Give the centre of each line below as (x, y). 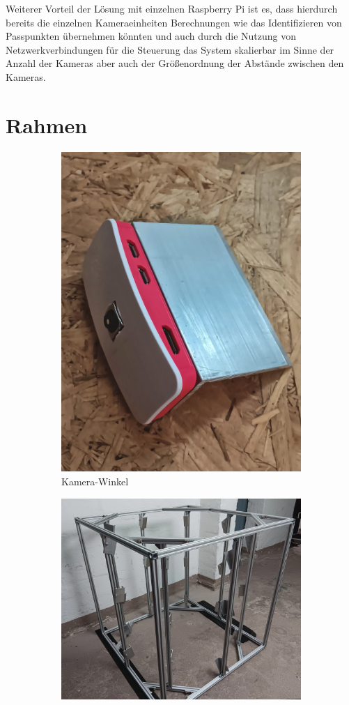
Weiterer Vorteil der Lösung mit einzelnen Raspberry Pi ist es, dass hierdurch (172, 8)
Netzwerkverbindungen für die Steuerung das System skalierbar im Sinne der (170, 49)
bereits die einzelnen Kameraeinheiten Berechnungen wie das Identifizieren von (174, 22)
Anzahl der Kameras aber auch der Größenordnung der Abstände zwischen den (175, 63)
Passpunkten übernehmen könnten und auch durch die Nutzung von (151, 36)
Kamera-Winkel (95, 481)
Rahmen (47, 124)
